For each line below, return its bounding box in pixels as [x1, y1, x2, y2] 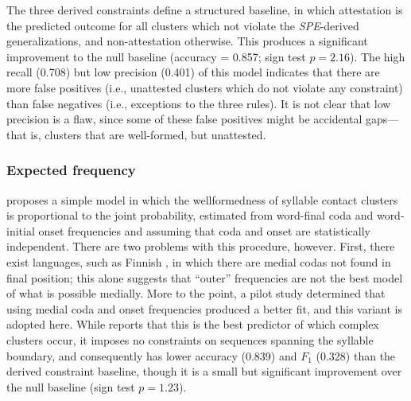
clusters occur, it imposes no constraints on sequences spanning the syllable [6, 331, 374, 348]
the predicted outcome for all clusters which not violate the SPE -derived [6, 17, 359, 33]
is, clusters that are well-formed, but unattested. [30, 126, 266, 142]
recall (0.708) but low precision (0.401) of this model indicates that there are [6, 64, 380, 80]
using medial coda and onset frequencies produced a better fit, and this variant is [6, 300, 402, 317]
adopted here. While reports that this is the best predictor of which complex [6, 316, 379, 333]
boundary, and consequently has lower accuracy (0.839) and [6, 347, 297, 364]
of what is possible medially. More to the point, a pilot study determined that [6, 285, 386, 302]
